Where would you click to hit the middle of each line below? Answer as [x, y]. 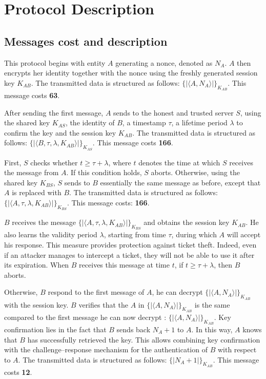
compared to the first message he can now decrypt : [85, 317]
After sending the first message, [54, 112]
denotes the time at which [179, 162]
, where [120, 162]
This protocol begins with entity [55, 62]
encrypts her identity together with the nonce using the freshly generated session [131, 73]
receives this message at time [124, 265]
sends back [134, 329]
